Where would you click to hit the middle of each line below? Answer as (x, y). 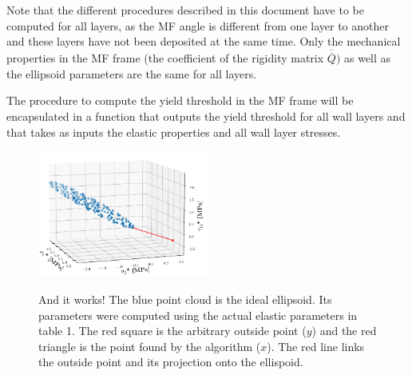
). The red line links (316, 346)
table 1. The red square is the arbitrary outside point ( (172, 331)
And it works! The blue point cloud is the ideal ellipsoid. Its (185, 299)
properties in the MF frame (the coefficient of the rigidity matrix (165, 58)
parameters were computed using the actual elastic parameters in (198, 315)
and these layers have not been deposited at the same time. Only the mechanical (204, 41)
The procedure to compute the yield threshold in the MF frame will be (180, 100)
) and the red (344, 331)
